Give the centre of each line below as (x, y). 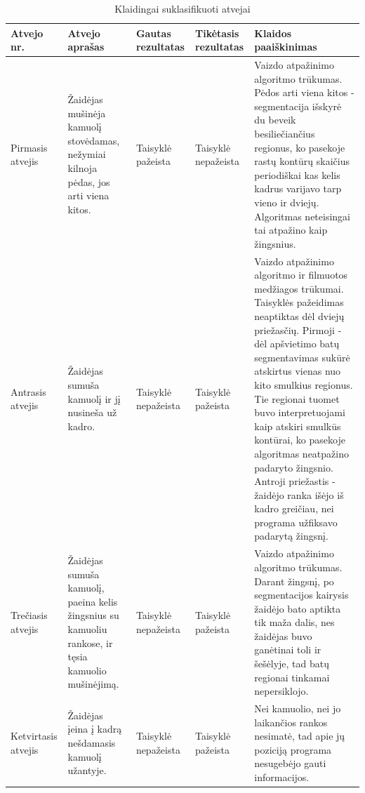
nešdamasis (92, 743)
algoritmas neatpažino (301, 453)
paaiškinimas (286, 47)
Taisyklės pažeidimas (299, 302)
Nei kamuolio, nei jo (298, 708)
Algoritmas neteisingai (303, 216)
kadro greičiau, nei (294, 508)
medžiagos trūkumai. (299, 288)
